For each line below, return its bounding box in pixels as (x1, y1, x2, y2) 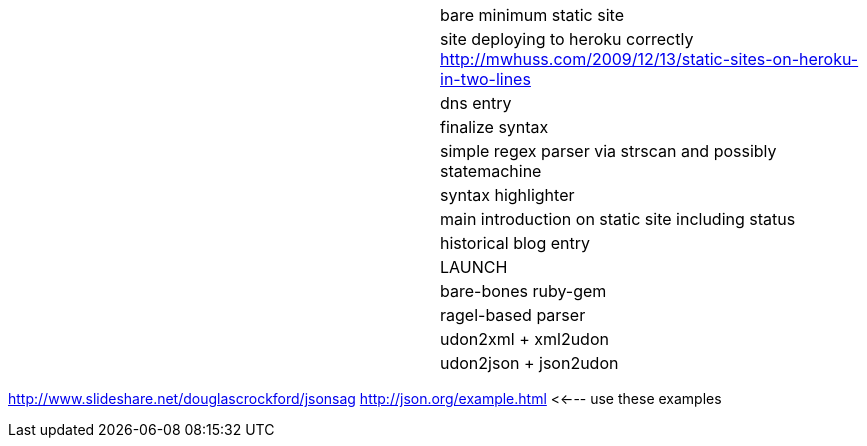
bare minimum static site (440, 5, 624, 25)
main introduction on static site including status (440, 209, 796, 229)
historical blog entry (440, 233, 591, 253)
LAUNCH (440, 257, 508, 277)
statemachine (440, 161, 542, 181)
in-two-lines (440, 69, 531, 89)
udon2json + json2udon (440, 353, 619, 373)
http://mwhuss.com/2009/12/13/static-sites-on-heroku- (440, 49, 859, 69)
